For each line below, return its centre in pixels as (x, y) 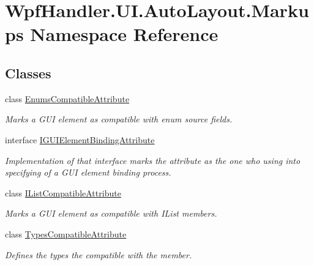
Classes (28, 73)
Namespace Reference (124, 34)
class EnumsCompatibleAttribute (67, 98)
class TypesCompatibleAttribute (66, 233)
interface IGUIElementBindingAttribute (80, 139)
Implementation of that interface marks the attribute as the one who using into (153, 160)
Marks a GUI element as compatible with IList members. (111, 213)
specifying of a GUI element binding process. (88, 172)
